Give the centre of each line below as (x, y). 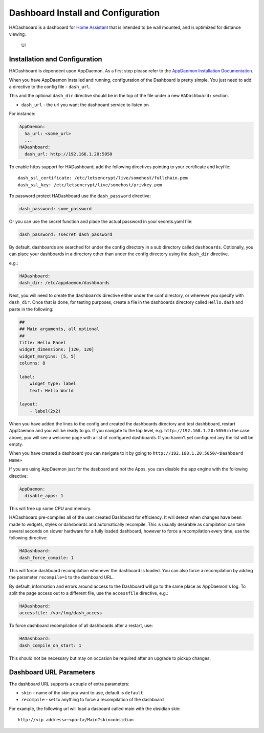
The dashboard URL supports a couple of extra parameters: (69, 684)
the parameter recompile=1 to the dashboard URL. (61, 578)
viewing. (18, 34)
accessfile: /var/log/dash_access (61, 613)
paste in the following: (31, 309)
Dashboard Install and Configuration (84, 13)
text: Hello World (52, 390)
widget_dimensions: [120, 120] (57, 349)
